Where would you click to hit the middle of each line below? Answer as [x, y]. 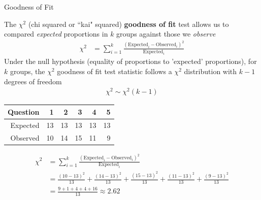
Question [24, 111]
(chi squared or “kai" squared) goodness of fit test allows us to [128, 24]
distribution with [210, 71]
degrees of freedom [33, 81]
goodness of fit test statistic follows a [115, 71]
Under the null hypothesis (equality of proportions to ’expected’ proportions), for [130, 61]
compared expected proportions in [56, 34]
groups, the [27, 71]
